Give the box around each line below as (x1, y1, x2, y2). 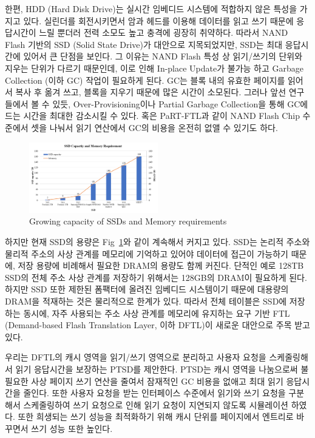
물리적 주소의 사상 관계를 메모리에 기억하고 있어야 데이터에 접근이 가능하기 (5, 247, 288, 260)
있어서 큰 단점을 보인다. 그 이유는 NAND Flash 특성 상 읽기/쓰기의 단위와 (23, 50, 303, 62)
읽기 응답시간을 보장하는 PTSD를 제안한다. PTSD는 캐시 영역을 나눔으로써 (15, 363, 298, 375)
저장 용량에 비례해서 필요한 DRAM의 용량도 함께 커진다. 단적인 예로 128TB (18, 259, 304, 272)
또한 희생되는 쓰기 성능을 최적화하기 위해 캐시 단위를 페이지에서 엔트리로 (18, 410, 294, 423)
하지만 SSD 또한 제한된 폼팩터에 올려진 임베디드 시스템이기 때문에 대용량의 (5, 283, 289, 295)
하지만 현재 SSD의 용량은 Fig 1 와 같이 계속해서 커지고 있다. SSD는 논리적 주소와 (5, 235, 310, 248)
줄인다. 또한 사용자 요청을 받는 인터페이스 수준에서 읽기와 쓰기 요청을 (23, 386, 286, 399)
